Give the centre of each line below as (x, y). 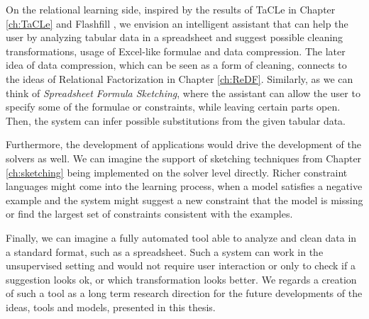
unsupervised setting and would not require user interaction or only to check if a (181, 265)
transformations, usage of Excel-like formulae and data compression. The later (176, 51)
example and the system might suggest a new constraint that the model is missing (184, 200)
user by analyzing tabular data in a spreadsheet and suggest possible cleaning (175, 37)
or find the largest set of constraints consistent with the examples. (149, 214)
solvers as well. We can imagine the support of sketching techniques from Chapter (184, 158)
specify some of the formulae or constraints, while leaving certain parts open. (173, 107)
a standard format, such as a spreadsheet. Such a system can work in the (165, 251)
